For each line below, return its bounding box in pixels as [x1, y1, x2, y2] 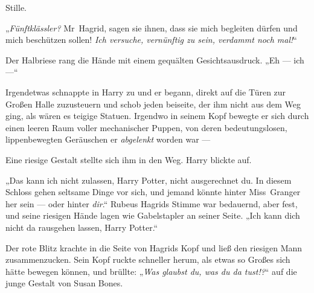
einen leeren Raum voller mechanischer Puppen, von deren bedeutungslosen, [5, 121, 287, 134]
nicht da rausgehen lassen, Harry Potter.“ [5, 221, 158, 233]
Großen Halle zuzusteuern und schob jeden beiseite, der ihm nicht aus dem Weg [5, 97, 301, 110]
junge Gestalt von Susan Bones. [5, 277, 123, 289]
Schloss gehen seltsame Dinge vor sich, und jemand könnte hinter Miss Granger [5, 185, 301, 198]
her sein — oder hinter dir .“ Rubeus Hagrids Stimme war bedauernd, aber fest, [5, 197, 298, 210]
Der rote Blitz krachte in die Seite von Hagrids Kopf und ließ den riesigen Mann [5, 241, 303, 254]
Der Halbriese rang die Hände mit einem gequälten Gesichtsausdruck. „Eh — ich [5, 53, 304, 66]
